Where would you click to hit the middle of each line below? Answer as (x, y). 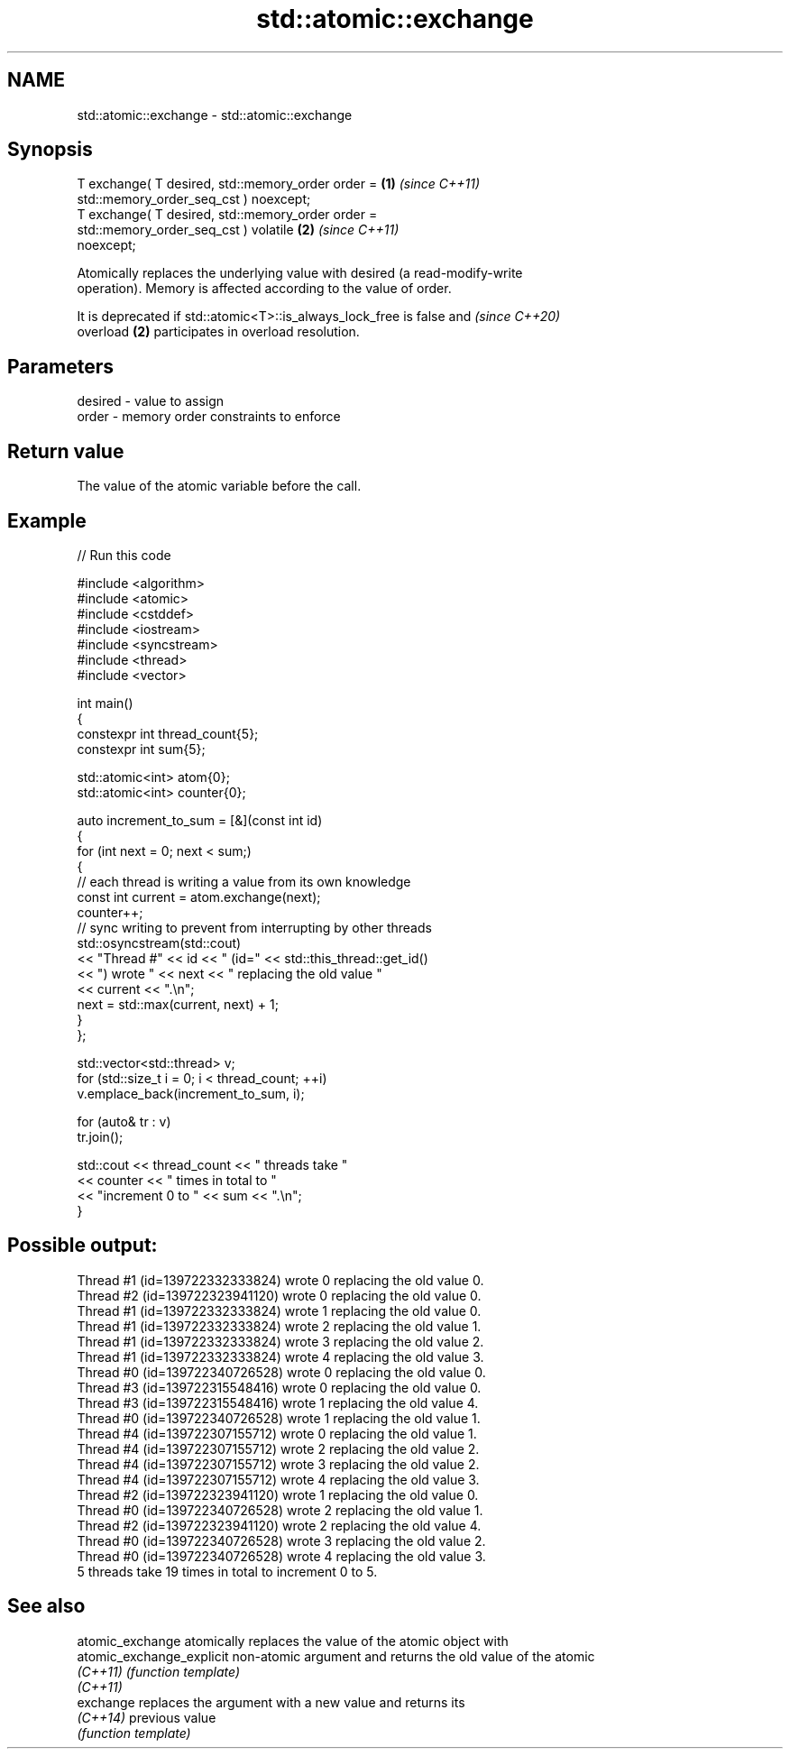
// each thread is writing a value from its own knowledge (244, 881)
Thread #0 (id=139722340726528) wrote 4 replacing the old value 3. (281, 1556)
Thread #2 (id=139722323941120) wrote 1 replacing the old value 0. (278, 1494)
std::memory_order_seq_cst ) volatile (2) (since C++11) (238, 230)
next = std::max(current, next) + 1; (178, 1004)
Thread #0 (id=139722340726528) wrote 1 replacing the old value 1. (279, 1418)
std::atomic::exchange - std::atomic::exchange (215, 115)
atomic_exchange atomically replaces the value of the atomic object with (293, 1641)
